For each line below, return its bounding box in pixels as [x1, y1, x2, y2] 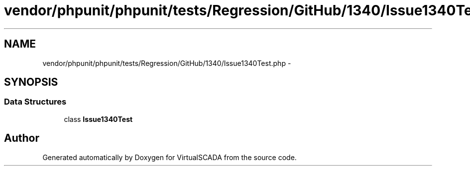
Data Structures [4, 97, 67, 107]
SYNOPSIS [4, 76, 58, 89]
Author [4, 132, 39, 145]
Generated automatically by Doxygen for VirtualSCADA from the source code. [42, 153, 297, 162]
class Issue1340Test [64, 114, 133, 123]
